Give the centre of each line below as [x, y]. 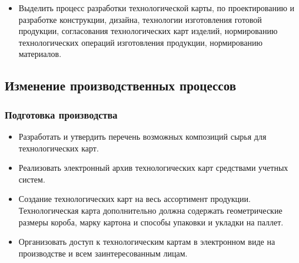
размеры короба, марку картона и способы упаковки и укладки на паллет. [151, 222]
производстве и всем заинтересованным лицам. [103, 253]
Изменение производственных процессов [120, 85]
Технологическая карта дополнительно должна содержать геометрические [150, 210]
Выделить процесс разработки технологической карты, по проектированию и [157, 8]
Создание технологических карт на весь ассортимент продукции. [134, 199]
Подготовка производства [61, 114]
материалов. [40, 54]
